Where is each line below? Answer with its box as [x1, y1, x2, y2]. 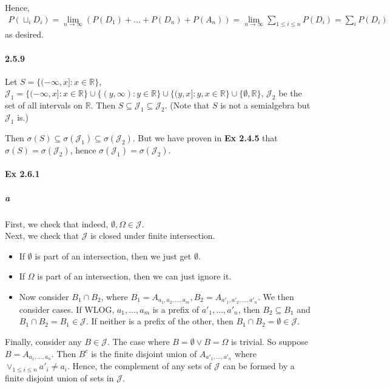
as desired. [5, 28, 44, 41]
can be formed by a [223, 360, 295, 372]
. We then [257, 290, 294, 303]
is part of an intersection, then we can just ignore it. [37, 270, 232, 283]
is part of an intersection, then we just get [35, 249, 192, 262]
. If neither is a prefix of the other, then [86, 315, 234, 327]
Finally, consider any [5, 335, 82, 347]
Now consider [19, 290, 69, 303]
